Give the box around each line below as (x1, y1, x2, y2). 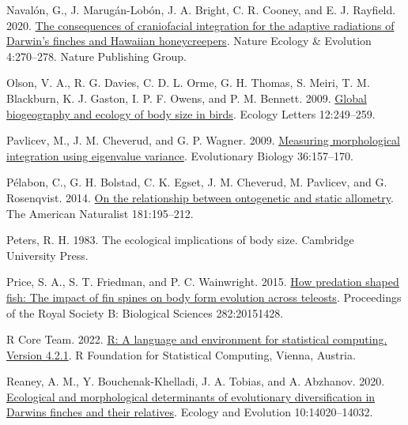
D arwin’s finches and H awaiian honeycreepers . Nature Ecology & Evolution (6, 32, 372, 49)
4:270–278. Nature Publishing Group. (6, 47, 187, 64)
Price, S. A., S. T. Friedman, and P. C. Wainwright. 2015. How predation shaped (6, 273, 399, 290)
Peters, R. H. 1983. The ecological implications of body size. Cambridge (6, 231, 354, 248)
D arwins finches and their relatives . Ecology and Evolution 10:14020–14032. (6, 404, 373, 420)
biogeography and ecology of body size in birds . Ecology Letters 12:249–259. (6, 105, 376, 122)
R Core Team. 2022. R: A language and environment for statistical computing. (6, 331, 387, 348)
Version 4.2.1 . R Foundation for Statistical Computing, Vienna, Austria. (6, 346, 356, 363)
